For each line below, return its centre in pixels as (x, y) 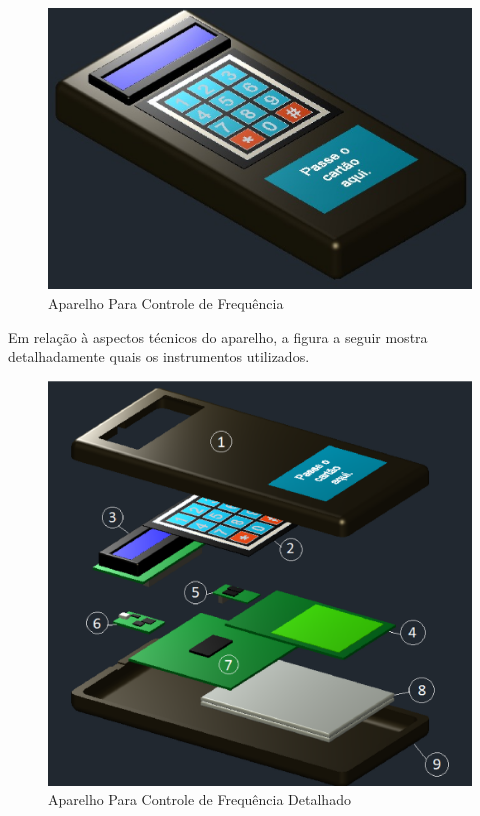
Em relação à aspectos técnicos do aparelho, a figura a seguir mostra (218, 336)
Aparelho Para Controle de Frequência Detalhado (199, 799)
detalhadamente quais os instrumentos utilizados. (159, 356)
